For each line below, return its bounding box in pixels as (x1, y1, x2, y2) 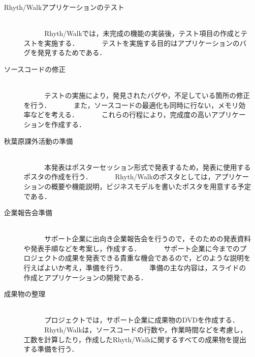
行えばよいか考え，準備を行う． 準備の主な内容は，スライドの (24, 262, 246, 273)
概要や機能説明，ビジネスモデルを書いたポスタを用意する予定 (51, 181, 251, 191)
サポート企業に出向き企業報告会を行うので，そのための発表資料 (44, 233, 251, 244)
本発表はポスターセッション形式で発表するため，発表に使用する (44, 162, 251, 172)
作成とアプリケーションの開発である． (24, 272, 148, 282)
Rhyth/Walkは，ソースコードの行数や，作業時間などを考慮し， (44, 325, 247, 335)
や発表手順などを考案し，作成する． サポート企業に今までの (24, 243, 240, 253)
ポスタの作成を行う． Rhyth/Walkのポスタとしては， (24, 171, 215, 182)
